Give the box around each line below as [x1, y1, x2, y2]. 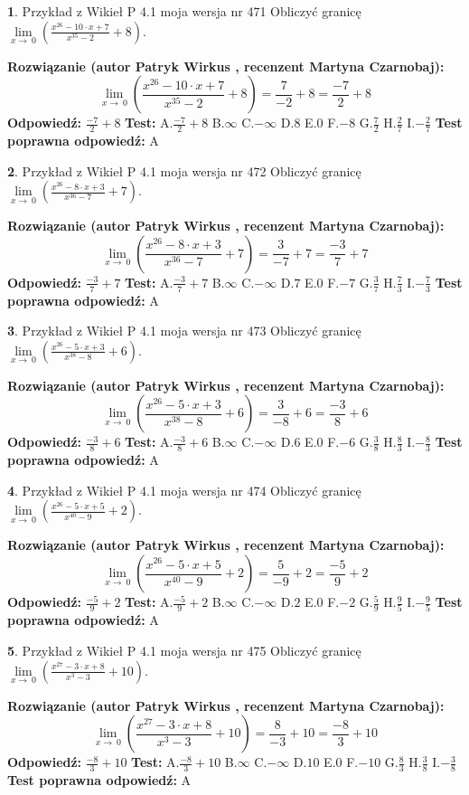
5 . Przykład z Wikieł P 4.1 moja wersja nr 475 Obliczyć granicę [7, 640, 361, 659]
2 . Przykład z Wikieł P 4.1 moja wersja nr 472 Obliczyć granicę [7, 161, 361, 180]
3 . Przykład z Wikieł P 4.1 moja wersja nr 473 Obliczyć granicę [7, 321, 361, 340]
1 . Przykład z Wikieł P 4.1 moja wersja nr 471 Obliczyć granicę [7, 2, 361, 20]
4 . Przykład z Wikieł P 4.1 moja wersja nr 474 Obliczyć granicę [7, 480, 361, 499]
